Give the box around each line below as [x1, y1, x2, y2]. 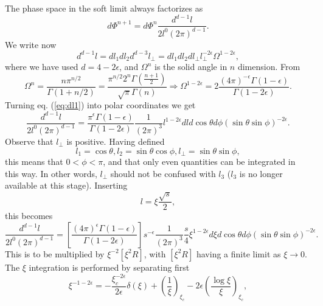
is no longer [239, 167, 283, 179]
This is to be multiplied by [5, 247, 105, 260]
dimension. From [237, 60, 300, 73]
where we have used [5, 60, 78, 73]
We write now [5, 38, 57, 50]
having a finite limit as [196, 247, 281, 260]
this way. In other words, [5, 167, 97, 179]
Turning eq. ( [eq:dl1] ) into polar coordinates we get [5, 99, 196, 111]
